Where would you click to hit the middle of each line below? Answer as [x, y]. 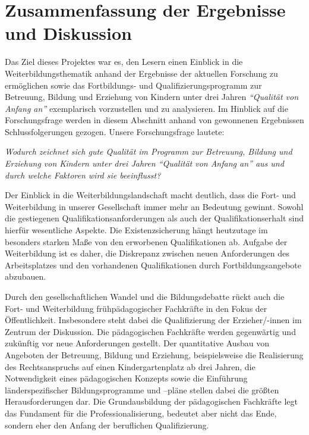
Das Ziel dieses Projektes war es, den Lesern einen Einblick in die [124, 62]
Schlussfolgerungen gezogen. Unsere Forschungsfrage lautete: [115, 131]
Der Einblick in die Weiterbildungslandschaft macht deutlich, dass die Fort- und [150, 195]
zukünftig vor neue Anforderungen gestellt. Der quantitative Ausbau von [137, 343]
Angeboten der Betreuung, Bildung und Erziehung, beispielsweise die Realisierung [154, 354]
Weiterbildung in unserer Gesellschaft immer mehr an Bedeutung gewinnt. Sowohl [154, 206]
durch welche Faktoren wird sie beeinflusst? [83, 175]
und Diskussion [68, 33]
